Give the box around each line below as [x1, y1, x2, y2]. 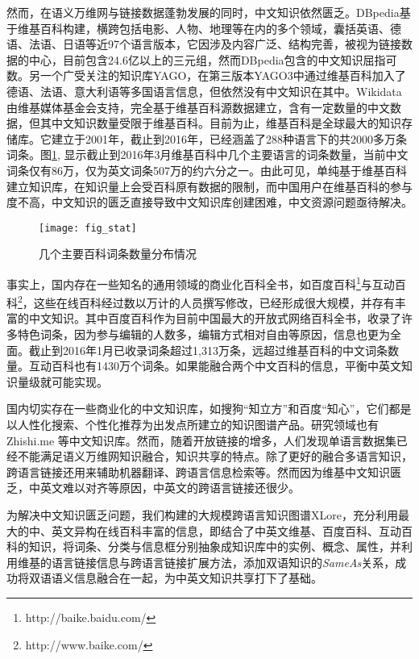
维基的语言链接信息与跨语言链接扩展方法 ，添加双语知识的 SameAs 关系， [17, 553, 396, 570]
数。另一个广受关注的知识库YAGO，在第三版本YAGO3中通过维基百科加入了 [6, 67, 406, 84]
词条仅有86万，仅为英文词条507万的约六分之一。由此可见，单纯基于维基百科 [6, 161, 407, 178]
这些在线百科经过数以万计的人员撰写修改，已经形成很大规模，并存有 [33, 294, 395, 311]
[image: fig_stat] [39, 222, 137, 234]
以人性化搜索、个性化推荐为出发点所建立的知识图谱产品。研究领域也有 [6, 416, 379, 433]
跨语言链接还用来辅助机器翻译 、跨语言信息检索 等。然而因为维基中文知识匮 [6, 463, 401, 480]
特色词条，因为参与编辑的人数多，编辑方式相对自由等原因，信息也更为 [17, 326, 390, 343]
